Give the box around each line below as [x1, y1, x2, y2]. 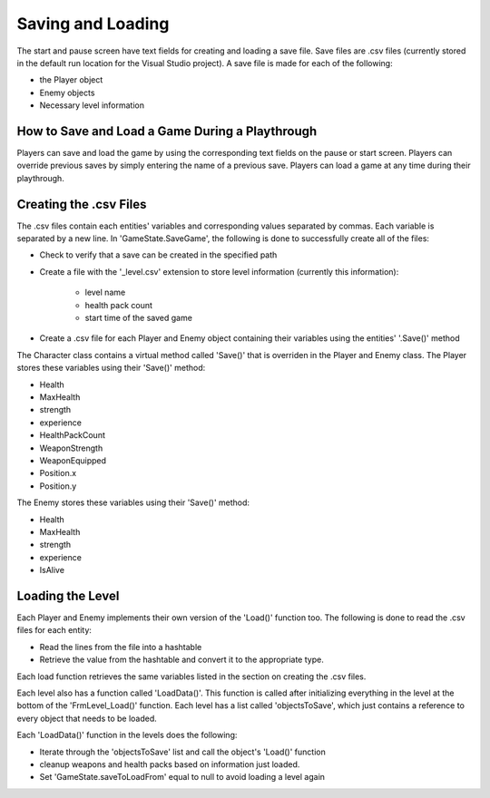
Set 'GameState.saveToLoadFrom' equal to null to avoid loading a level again [39, 772, 326, 783]
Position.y [39, 481, 77, 491]
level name [84, 287, 126, 298]
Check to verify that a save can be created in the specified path [39, 249, 278, 260]
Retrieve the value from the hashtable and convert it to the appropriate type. [39, 654, 324, 666]
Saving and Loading [16, 14, 170, 34]
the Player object [39, 74, 103, 85]
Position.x [39, 468, 77, 479]
